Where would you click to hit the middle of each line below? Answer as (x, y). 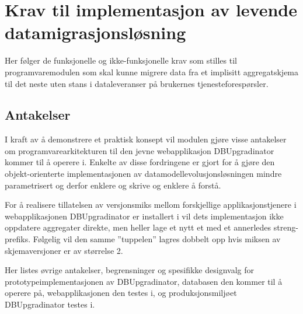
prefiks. (18, 239)
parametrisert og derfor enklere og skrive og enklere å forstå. (113, 185)
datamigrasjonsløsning (95, 32)
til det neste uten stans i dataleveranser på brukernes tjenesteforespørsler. (137, 83)
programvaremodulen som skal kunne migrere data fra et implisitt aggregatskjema (152, 71)
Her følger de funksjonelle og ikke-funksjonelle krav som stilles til (121, 60)
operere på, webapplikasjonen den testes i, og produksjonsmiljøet (121, 293)
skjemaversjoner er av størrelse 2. (64, 250)
